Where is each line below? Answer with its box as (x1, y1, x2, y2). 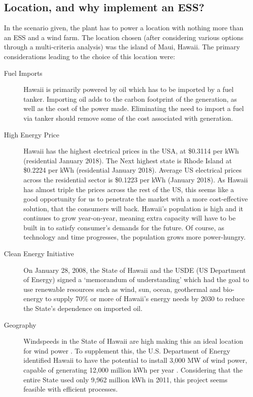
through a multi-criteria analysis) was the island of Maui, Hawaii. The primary (4, 42, 240, 52)
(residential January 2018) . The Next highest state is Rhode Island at (23, 155, 232, 165)
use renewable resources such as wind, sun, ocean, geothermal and (23, 284, 221, 294)
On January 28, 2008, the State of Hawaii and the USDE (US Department (23, 265, 246, 275)
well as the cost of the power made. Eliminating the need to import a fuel (23, 103, 244, 113)
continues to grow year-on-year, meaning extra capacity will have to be (23, 213, 236, 223)
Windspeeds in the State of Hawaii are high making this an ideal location (23, 336, 243, 346)
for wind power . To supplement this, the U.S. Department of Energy (23, 345, 231, 355)
